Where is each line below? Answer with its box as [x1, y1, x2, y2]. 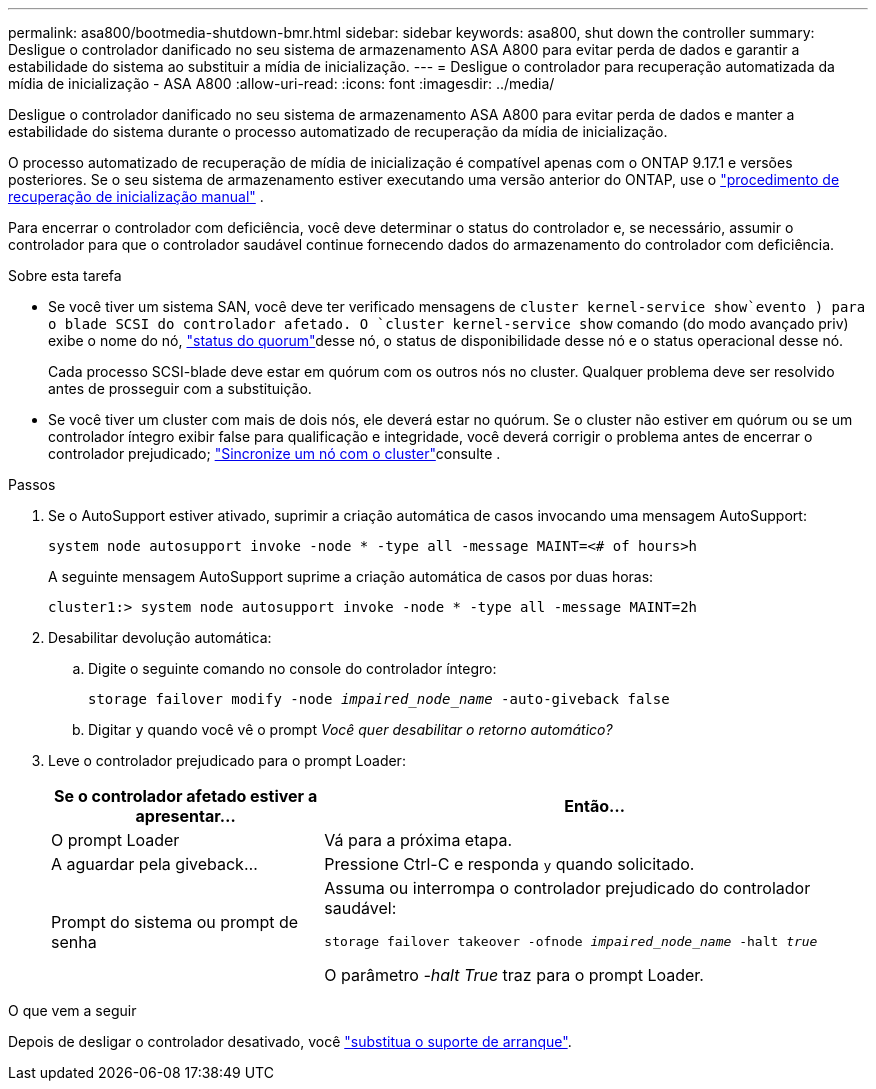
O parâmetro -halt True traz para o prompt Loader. [324, 965, 704, 985]
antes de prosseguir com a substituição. [48, 380, 312, 397]
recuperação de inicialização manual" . [8, 188, 264, 205]
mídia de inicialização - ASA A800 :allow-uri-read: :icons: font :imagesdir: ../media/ [8, 75, 555, 92]
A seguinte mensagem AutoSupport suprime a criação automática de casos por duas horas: [48, 568, 654, 585]
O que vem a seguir [8, 1002, 137, 1019]
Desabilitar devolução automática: [48, 629, 272, 646]
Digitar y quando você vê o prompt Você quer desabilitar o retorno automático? [88, 721, 613, 738]
